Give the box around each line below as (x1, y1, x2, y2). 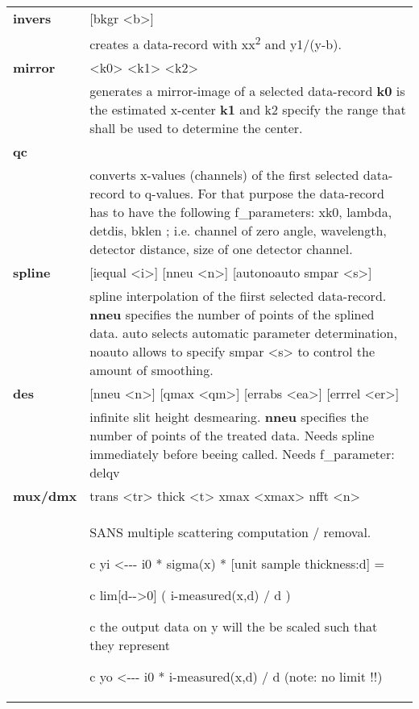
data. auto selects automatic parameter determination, (89, 323, 397, 343)
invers (13, 9, 52, 27)
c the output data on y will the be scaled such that (89, 617, 378, 636)
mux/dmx (13, 486, 77, 506)
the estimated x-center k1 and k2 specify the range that (89, 100, 406, 119)
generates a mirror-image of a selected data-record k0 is (89, 81, 405, 101)
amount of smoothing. (89, 361, 214, 380)
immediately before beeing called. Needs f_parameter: (89, 444, 395, 464)
